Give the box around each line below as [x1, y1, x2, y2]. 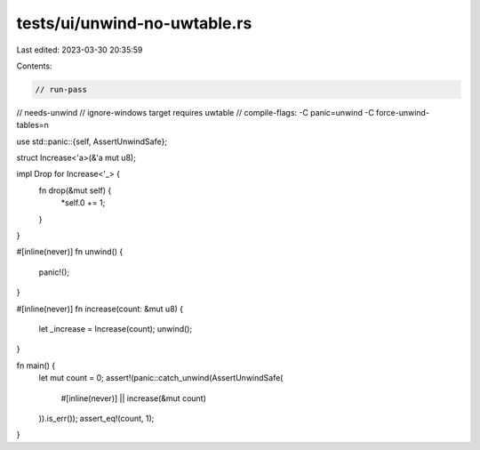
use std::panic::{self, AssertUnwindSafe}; [16, 136, 168, 147]
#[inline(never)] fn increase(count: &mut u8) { [16, 303, 184, 314]
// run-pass [35, 84, 88, 94]
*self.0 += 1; [60, 197, 106, 208]
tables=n [16, 120, 49, 131]
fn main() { [16, 360, 56, 371]
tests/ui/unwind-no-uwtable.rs [16, 13, 252, 33]
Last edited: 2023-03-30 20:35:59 [16, 44, 143, 55]
